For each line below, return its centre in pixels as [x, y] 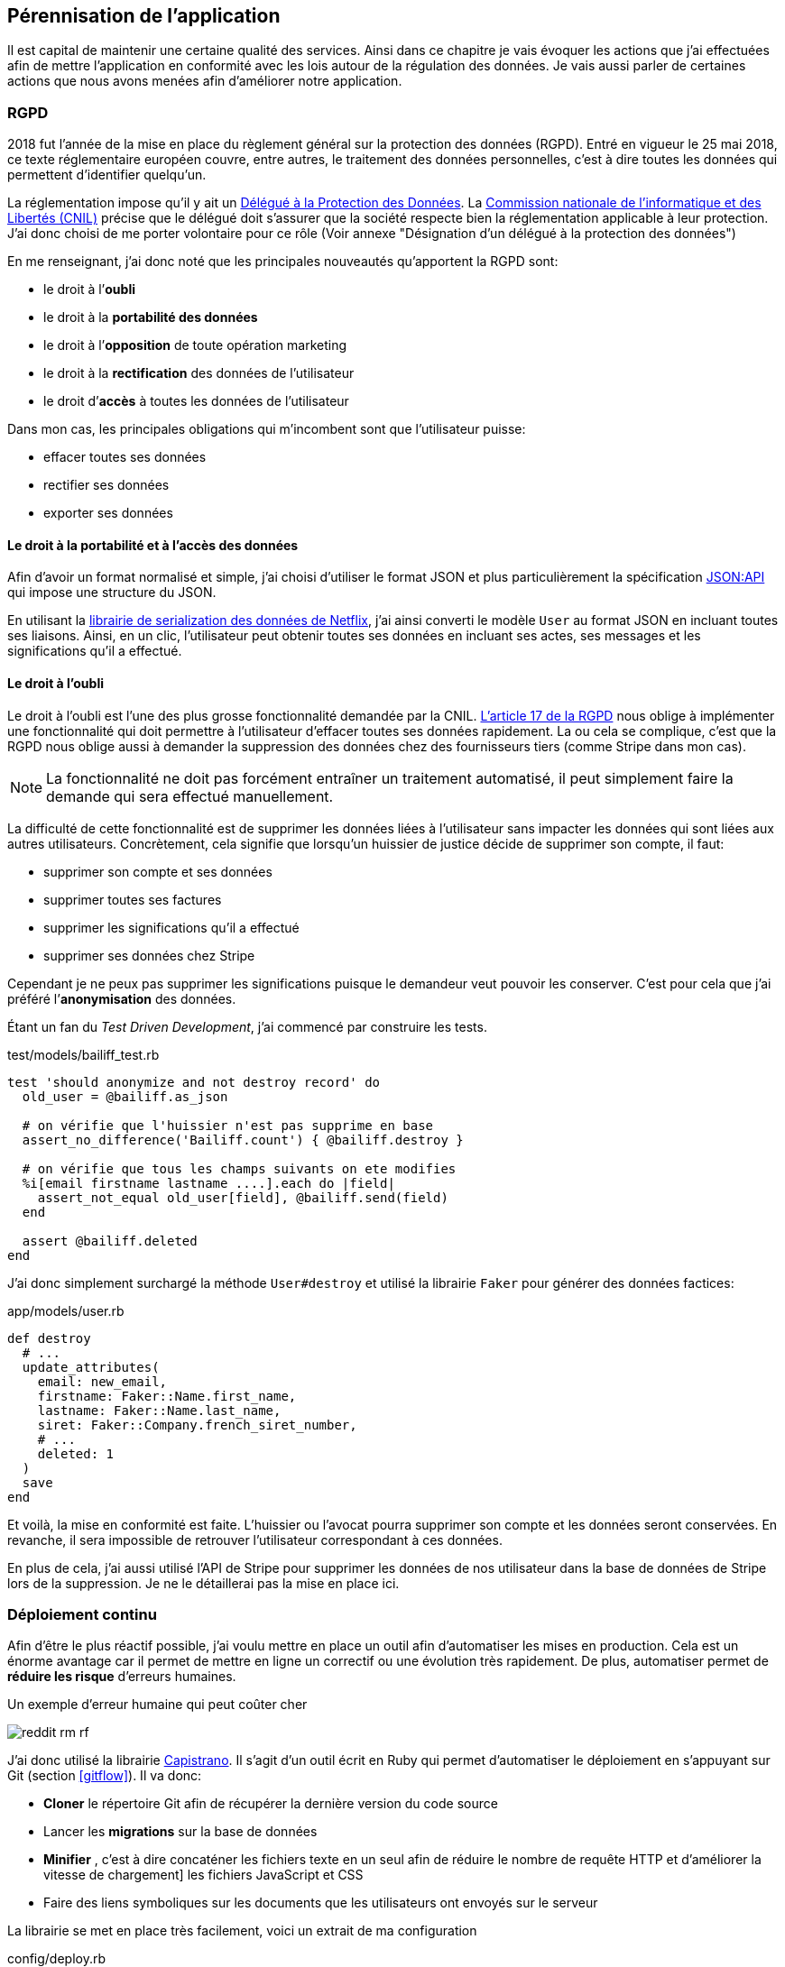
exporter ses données [108, 513]
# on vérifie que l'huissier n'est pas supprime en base [228, 1125]
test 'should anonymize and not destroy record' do [194, 1082]
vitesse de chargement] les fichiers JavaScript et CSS [203, 1875]
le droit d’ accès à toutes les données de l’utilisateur [196, 401]
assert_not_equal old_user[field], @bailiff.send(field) [243, 1197]
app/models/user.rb [66, 1310]
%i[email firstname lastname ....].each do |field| [208, 1183]
